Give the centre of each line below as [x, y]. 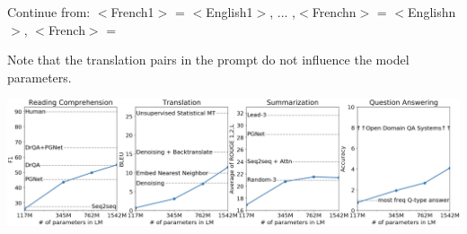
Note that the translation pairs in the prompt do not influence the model [208, 60]
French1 [132, 12]
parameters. [40, 77]
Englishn [432, 12]
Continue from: [49, 12]
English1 [229, 12]
